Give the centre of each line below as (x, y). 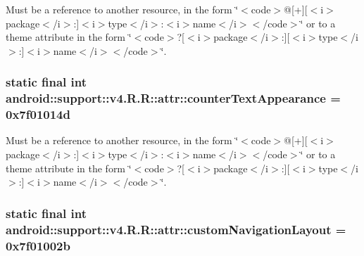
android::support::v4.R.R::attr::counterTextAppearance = (173, 98)
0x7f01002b (38, 245)
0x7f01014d (38, 114)
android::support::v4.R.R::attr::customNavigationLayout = (176, 229)
